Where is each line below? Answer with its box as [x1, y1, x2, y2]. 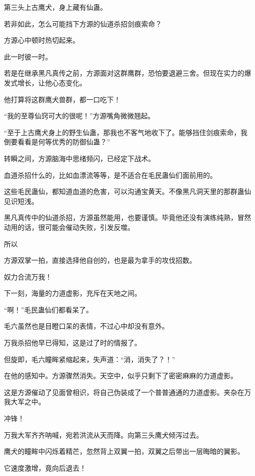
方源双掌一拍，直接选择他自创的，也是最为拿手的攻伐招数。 [4, 255, 196, 265]
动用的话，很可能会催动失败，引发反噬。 [4, 222, 134, 232]
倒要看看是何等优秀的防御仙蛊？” [4, 137, 110, 147]
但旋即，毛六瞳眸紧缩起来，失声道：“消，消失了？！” [4, 354, 176, 364]
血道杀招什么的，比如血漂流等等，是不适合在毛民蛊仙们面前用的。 [4, 169, 217, 180]
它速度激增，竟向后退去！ [4, 462, 86, 473]
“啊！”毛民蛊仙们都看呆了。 [4, 304, 93, 314]
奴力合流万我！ [4, 271, 52, 281]
